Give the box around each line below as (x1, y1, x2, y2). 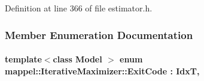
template (5, 53, 42, 65)
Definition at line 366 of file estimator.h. (5, 2, 153, 14)
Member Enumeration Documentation (5, 27, 193, 42)
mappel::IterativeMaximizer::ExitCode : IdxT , (5, 64, 200, 77)
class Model (53, 53, 102, 65)
